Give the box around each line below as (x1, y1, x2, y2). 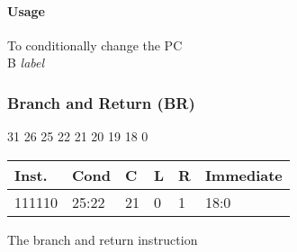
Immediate (204, 164, 283, 185)
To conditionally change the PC (7, 35, 183, 54)
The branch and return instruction (7, 229, 198, 248)
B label (7, 53, 45, 72)
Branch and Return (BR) (7, 91, 195, 113)
